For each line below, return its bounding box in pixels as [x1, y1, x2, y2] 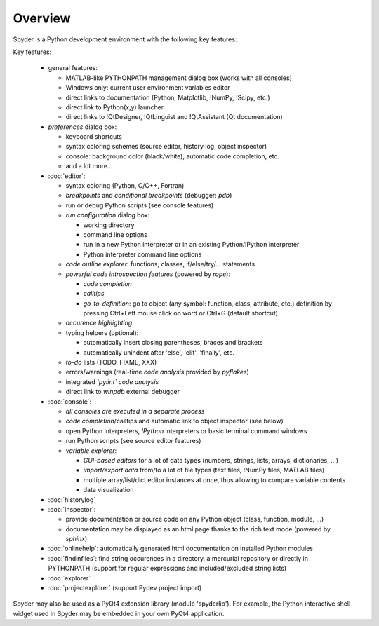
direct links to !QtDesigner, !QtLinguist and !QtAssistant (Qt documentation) [65, 113, 284, 121]
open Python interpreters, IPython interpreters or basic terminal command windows [65, 426, 307, 435]
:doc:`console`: [48, 397, 92, 406]
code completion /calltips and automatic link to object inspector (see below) [65, 417, 284, 426]
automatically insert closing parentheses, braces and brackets [83, 339, 263, 347]
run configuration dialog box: [65, 211, 150, 219]
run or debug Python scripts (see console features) [65, 200, 214, 210]
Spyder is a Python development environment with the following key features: [13, 35, 237, 43]
